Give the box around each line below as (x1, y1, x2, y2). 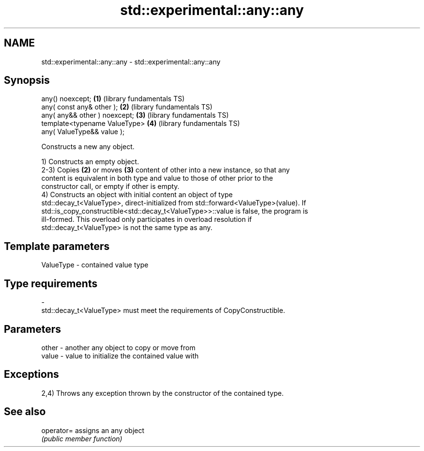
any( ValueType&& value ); (41, 127, 125, 136)
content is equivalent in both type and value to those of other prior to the (41, 174, 273, 183)
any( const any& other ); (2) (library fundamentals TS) (41, 103, 212, 111)
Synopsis (4, 74, 50, 87)
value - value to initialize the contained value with (41, 351, 199, 360)
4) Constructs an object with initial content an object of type (41, 190, 233, 199)
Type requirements (4, 277, 98, 290)
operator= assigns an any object (41, 426, 145, 435)
